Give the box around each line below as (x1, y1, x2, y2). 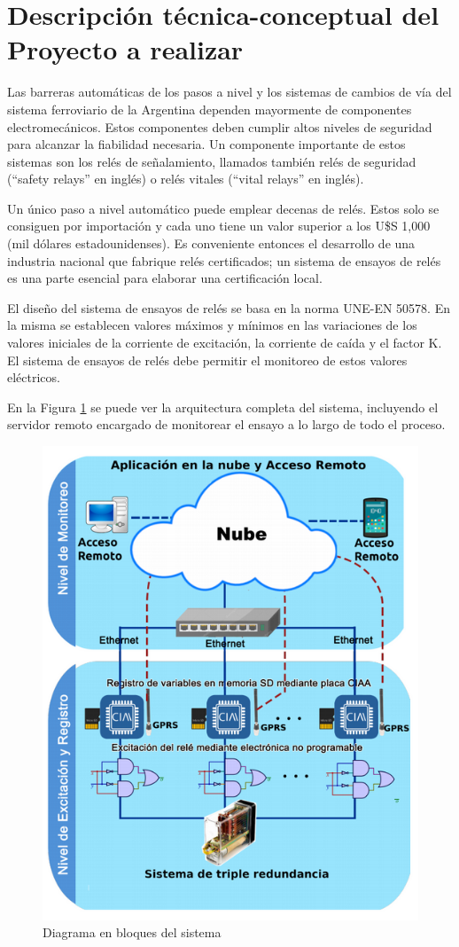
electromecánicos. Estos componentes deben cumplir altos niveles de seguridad (7, 117, 432, 136)
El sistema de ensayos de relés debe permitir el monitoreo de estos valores (7, 350, 408, 369)
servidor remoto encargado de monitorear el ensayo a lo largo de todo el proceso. (7, 415, 446, 434)
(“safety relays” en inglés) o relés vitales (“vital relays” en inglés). (7, 169, 364, 188)
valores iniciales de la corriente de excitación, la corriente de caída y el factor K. (7, 333, 442, 352)
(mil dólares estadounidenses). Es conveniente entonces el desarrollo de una (7, 234, 416, 253)
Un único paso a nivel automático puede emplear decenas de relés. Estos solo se (7, 199, 440, 217)
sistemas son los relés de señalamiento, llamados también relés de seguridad (7, 152, 416, 170)
